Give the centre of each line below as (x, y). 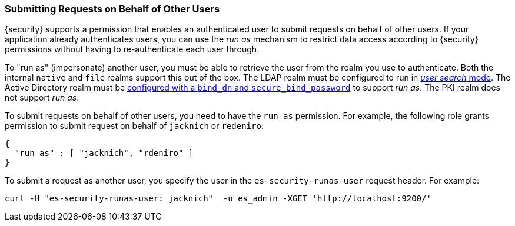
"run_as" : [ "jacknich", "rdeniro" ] (104, 153)
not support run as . (42, 98)
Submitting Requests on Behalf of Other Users (112, 9)
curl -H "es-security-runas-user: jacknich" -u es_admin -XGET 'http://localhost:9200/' (218, 199)
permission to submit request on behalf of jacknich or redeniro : (134, 126)
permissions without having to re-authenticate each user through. (132, 49)
